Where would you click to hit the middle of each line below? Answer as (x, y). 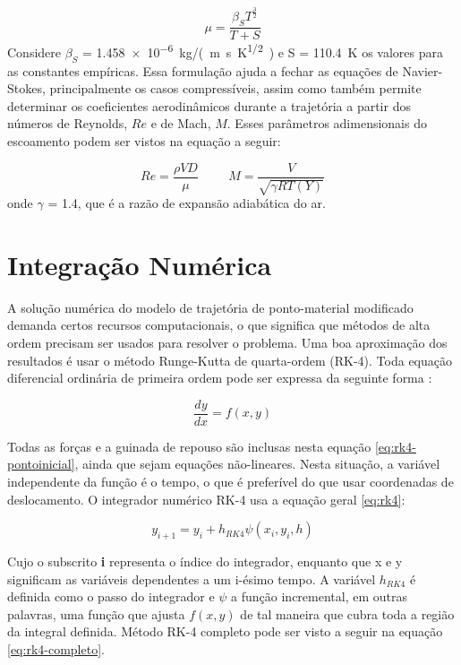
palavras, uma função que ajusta (96, 613)
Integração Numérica (140, 264)
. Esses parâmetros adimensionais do (327, 123)
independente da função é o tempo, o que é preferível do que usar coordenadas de (230, 481)
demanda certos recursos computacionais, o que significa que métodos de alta (219, 325)
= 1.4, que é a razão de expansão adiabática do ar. (187, 203)
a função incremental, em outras (319, 596)
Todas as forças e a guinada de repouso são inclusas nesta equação (189, 446)
